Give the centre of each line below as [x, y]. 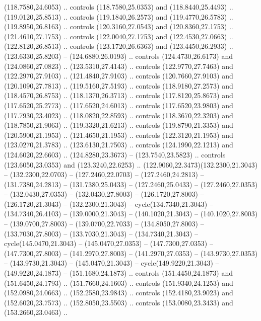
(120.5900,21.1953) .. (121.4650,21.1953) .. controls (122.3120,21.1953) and [119, 135]
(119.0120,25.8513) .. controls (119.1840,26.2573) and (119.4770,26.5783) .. [119, 16]
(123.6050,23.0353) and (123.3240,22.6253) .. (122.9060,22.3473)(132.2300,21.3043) [131, 164]
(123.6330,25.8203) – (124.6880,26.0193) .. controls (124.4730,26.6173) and [118, 56]
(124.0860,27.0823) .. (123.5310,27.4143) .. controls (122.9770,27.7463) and [119, 66]
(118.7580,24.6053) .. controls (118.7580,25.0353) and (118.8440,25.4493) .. [119, 7]
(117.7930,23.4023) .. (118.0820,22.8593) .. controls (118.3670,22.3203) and [119, 115]
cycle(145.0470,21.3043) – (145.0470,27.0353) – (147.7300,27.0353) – [109, 243]
